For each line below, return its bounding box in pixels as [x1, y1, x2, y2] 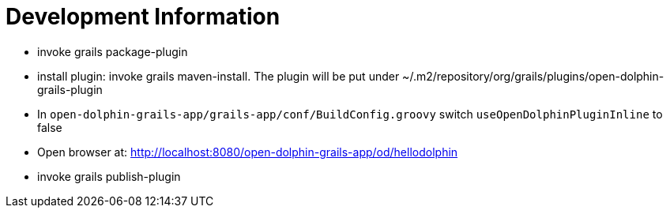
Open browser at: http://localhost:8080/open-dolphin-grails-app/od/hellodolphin [37, 145, 458, 159]
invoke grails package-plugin [37, 44, 188, 58]
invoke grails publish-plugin [37, 169, 181, 183]
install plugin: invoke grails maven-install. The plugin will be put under [37, 69, 400, 83]
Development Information [6, 3, 280, 30]
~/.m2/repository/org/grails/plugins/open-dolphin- [402, 69, 664, 83]
